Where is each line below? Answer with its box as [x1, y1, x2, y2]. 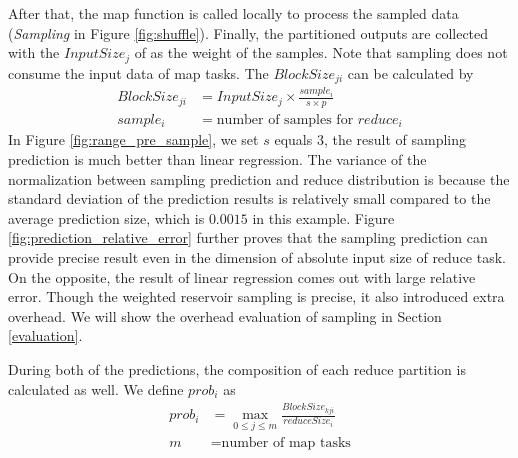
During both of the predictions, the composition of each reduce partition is [8, 358, 466, 379]
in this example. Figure [252, 207, 395, 228]
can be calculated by [347, 62, 474, 83]
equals [274, 129, 313, 150]
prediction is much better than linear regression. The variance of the [8, 148, 427, 169]
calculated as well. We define [8, 378, 184, 399]
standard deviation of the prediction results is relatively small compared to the [8, 188, 491, 209]
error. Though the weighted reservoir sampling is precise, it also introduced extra [8, 286, 505, 307]
